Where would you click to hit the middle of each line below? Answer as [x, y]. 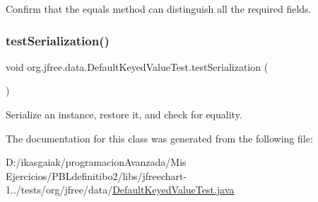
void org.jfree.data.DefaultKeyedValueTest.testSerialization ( [137, 66]
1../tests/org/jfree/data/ [59, 190]
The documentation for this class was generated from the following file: [159, 138]
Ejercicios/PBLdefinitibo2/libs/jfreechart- [96, 175]
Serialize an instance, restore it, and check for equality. [124, 114]
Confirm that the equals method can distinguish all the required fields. [159, 9]
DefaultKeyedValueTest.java [173, 190]
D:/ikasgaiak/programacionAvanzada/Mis [96, 162]
